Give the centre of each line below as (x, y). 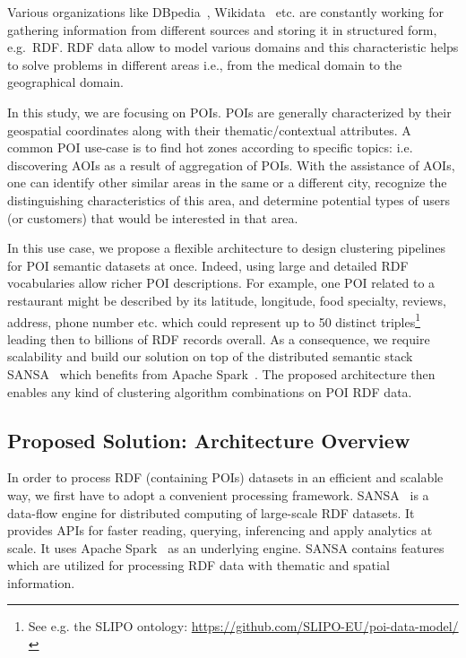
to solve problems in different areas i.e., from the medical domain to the (205, 64)
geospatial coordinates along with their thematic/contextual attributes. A (209, 130)
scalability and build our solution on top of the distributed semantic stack (210, 356)
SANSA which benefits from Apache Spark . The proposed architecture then (221, 373)
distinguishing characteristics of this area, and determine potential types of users (229, 199)
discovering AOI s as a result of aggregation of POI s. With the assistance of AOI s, (231, 164)
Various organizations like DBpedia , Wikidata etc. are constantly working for (225, 12)
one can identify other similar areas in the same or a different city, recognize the (227, 182)
